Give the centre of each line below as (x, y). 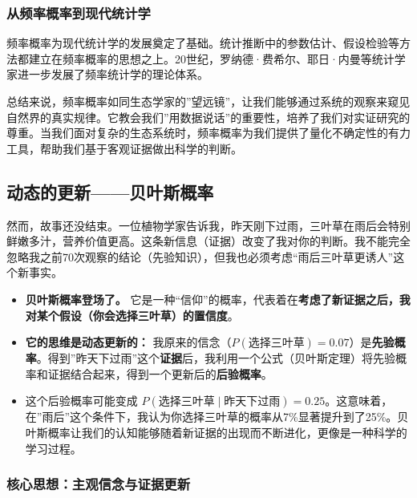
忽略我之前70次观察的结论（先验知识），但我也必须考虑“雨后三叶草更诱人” (200, 256)
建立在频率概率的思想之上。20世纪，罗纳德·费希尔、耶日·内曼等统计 (211, 58)
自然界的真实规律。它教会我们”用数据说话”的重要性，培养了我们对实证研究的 (208, 117)
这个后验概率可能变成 (81, 401)
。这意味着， (359, 401)
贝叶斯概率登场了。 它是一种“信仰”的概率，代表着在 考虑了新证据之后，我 (218, 299)
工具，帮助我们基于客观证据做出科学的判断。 (124, 148)
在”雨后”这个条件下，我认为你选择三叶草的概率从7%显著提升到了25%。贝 (217, 417)
